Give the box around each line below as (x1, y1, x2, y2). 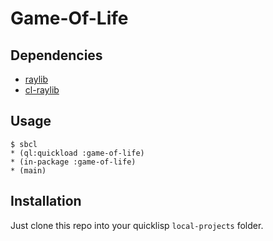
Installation (10, 193, 82, 210)
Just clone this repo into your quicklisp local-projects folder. (10, 219, 264, 231)
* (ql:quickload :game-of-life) (10, 148, 145, 158)
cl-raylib (24, 84, 60, 96)
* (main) (10, 165, 47, 176)
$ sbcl (10, 139, 38, 149)
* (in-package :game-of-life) (10, 157, 137, 167)
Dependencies (10, 47, 103, 64)
